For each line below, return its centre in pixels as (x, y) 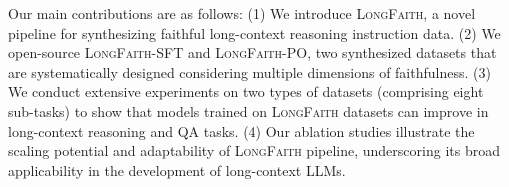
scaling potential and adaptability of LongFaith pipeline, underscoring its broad (254, 150)
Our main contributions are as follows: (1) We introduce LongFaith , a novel (242, 13)
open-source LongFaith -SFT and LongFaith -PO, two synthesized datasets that (252, 52)
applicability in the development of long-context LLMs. (177, 169)
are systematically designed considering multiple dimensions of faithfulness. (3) (249, 71)
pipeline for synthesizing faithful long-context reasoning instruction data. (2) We (254, 32)
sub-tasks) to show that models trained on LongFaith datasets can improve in (248, 110)
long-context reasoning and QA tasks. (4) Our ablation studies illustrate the (241, 130)
